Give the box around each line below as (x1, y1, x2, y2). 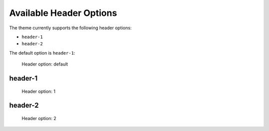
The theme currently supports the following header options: (9, 25, 132, 31)
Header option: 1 (21, 88, 56, 94)
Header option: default (21, 61, 68, 67)
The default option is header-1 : (9, 50, 76, 56)
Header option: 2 (21, 115, 57, 121)
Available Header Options (9, 7, 117, 18)
